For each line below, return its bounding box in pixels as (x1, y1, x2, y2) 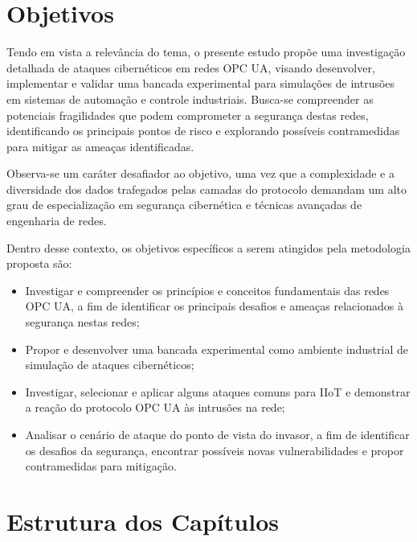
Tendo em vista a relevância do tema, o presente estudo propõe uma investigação (6, 43, 406, 60)
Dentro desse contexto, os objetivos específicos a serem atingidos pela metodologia (6, 239, 411, 256)
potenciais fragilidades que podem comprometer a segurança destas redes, (6, 106, 369, 123)
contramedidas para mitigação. (25, 458, 177, 474)
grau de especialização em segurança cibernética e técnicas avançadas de (6, 196, 362, 213)
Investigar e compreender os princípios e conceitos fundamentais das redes (25, 281, 390, 298)
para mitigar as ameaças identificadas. (6, 138, 194, 154)
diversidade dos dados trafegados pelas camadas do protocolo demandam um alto (6, 180, 407, 197)
